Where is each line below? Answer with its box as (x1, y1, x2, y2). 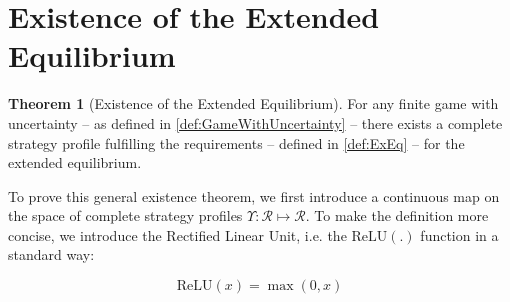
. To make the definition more (305, 205, 489, 226)
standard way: (8, 244, 95, 265)
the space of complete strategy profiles (8, 205, 243, 226)
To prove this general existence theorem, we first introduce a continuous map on (8, 185, 500, 206)
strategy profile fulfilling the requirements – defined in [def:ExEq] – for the (8, 132, 465, 153)
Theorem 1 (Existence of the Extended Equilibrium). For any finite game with (8, 93, 499, 114)
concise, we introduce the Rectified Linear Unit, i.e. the (8, 224, 347, 245)
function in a (420, 224, 499, 245)
